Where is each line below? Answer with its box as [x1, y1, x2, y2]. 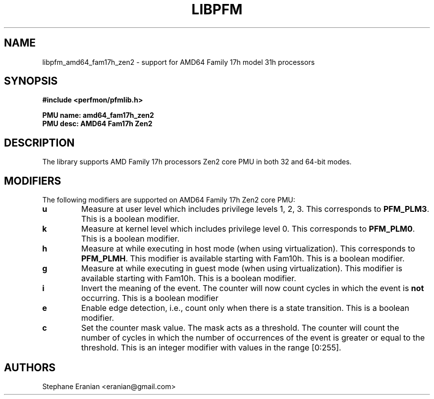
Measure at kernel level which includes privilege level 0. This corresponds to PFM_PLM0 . [81, 224, 415, 234]
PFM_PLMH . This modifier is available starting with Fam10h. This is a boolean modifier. [81, 253, 405, 264]
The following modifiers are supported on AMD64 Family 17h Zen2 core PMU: [42, 196, 295, 204]
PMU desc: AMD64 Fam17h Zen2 [42, 119, 153, 128]
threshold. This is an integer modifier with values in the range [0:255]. [81, 343, 341, 353]
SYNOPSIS [4, 75, 58, 88]
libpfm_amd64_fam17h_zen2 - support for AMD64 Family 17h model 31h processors [42, 57, 315, 66]
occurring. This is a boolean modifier [81, 293, 218, 303]
